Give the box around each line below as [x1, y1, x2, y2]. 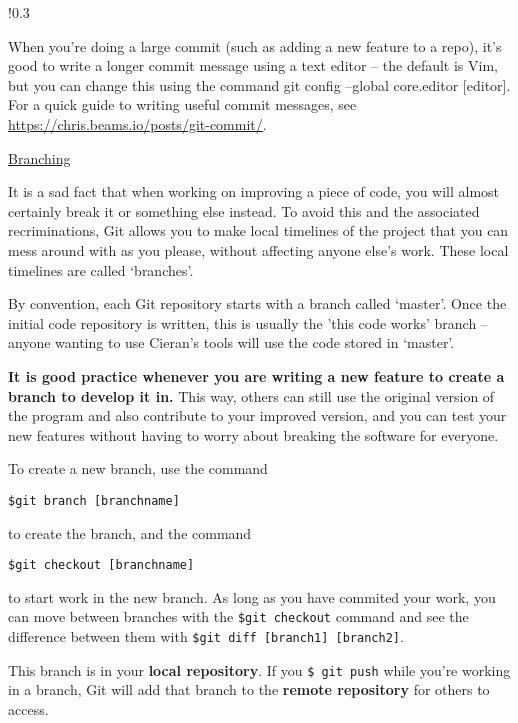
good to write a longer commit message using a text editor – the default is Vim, [8, 55, 498, 76]
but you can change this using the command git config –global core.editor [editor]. [8, 74, 511, 95]
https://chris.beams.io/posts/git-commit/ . [8, 113, 267, 134]
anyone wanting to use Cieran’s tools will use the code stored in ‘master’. [8, 332, 455, 353]
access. [8, 698, 49, 719]
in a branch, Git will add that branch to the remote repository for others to [8, 679, 490, 700]
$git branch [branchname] [8, 493, 180, 508]
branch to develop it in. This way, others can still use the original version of [8, 385, 495, 406]
